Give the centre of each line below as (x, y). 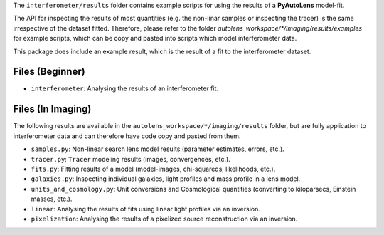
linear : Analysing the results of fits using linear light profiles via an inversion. (146, 209)
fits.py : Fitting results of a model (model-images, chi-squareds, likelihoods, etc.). (153, 169)
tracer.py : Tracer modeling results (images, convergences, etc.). (130, 159)
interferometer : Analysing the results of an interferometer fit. (125, 88)
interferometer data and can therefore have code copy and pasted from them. (127, 136)
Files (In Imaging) (52, 109)
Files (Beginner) (49, 72)
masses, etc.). (52, 199)
